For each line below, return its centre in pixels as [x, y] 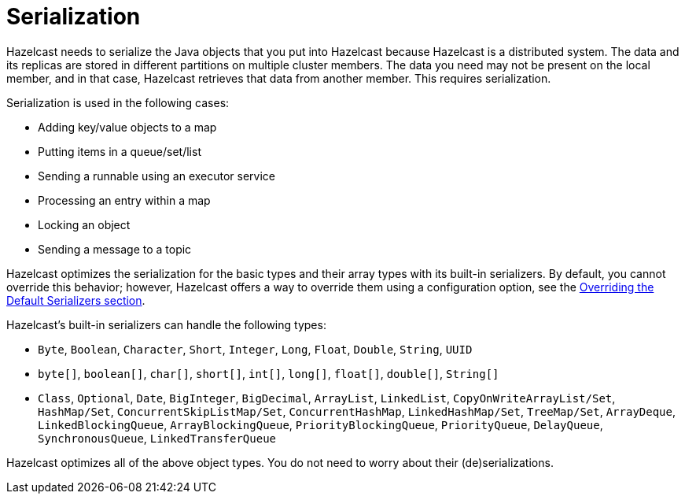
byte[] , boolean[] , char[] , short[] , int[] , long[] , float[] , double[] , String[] [269, 373]
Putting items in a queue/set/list [120, 151]
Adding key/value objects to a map [127, 127]
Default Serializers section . [76, 300]
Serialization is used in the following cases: [118, 102]
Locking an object [84, 224]
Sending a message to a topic [115, 249]
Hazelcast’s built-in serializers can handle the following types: [166, 324]
